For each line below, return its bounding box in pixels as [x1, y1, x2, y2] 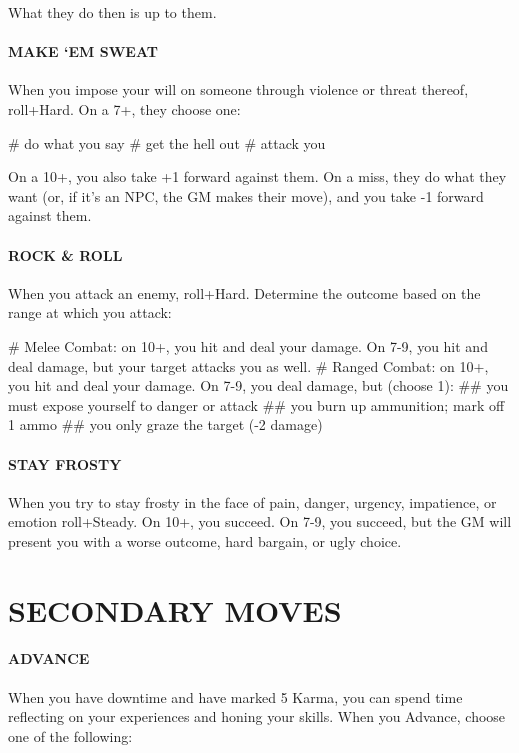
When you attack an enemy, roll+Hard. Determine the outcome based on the [8, 282, 481, 303]
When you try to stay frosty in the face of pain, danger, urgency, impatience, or [8, 491, 497, 512]
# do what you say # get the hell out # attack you [8, 132, 326, 153]
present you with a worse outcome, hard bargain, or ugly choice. [8, 530, 402, 551]
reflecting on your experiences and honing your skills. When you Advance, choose [8, 706, 506, 727]
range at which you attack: [8, 302, 172, 323]
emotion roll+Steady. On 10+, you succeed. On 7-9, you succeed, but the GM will [8, 511, 512, 532]
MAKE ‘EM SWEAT [8, 41, 158, 62]
